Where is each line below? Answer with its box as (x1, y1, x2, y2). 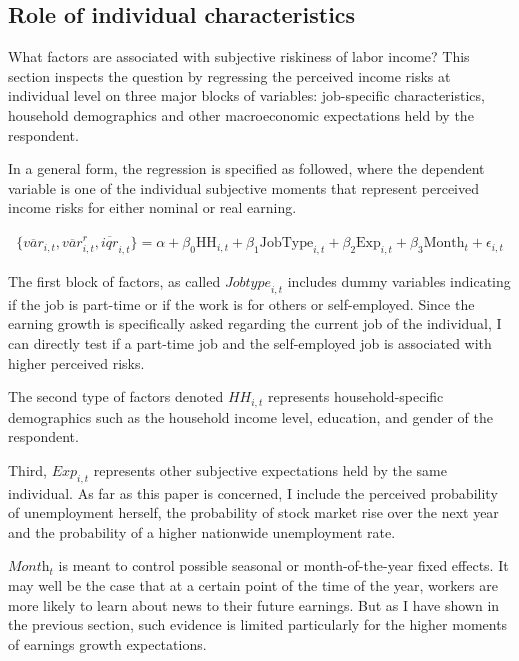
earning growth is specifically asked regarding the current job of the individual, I (8, 313, 502, 334)
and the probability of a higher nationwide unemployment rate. (8, 521, 396, 542)
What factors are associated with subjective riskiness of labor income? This (8, 46, 470, 67)
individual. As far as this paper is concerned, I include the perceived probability (8, 482, 498, 503)
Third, (8, 459, 47, 480)
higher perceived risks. (8, 352, 145, 373)
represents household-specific (267, 386, 444, 407)
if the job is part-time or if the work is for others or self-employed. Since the (8, 293, 475, 314)
